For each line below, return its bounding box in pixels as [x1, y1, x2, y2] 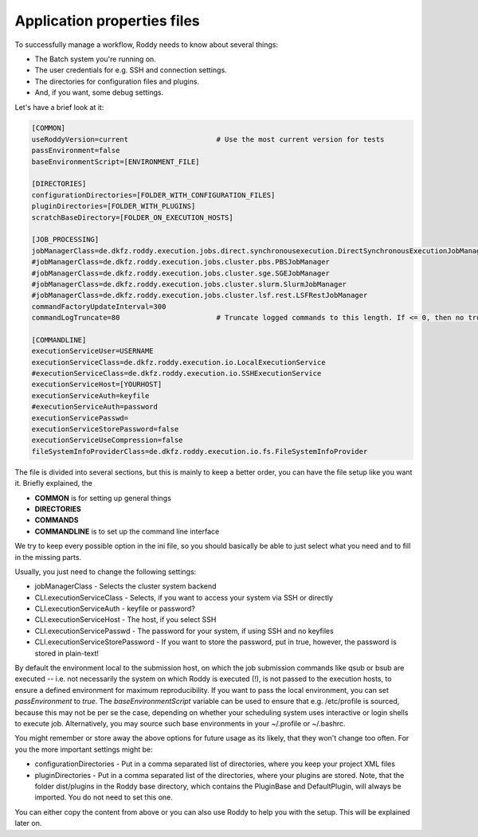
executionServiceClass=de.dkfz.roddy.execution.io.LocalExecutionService [31, 358, 326, 366]
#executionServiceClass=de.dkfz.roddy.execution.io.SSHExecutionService [31, 369, 322, 378]
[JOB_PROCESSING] [31, 235, 100, 244]
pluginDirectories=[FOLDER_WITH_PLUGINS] [31, 201, 196, 211]
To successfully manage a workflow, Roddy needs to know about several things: [14, 40, 279, 49]
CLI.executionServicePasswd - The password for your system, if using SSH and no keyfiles [34, 626, 334, 636]
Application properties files [14, 12, 201, 29]
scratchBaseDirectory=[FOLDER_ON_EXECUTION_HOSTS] [31, 213, 234, 222]
